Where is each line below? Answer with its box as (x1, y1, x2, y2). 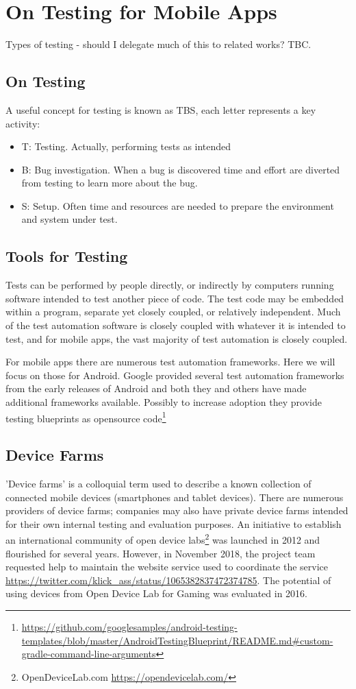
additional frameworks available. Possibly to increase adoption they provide (5, 395, 322, 409)
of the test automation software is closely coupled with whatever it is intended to (5, 318, 346, 333)
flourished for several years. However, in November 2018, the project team (5, 546, 316, 560)
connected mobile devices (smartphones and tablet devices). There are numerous (5, 489, 344, 504)
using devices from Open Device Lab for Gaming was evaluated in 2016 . (5, 586, 308, 601)
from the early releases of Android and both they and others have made (5, 381, 307, 396)
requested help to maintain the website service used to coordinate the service (5, 559, 329, 574)
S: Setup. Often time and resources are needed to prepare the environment (21, 198, 334, 213)
